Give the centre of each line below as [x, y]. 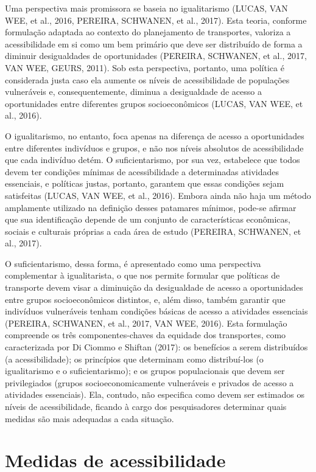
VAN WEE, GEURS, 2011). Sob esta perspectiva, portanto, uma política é [145, 67]
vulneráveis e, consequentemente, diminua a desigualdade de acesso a [133, 92]
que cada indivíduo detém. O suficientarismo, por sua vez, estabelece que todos [153, 160]
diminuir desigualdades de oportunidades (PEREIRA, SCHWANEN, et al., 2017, [156, 56]
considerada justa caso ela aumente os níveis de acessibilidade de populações [147, 79]
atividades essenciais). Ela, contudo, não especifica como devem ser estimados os [155, 394]
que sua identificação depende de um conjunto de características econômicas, [148, 219]
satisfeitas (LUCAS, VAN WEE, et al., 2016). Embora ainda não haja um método [158, 195]
